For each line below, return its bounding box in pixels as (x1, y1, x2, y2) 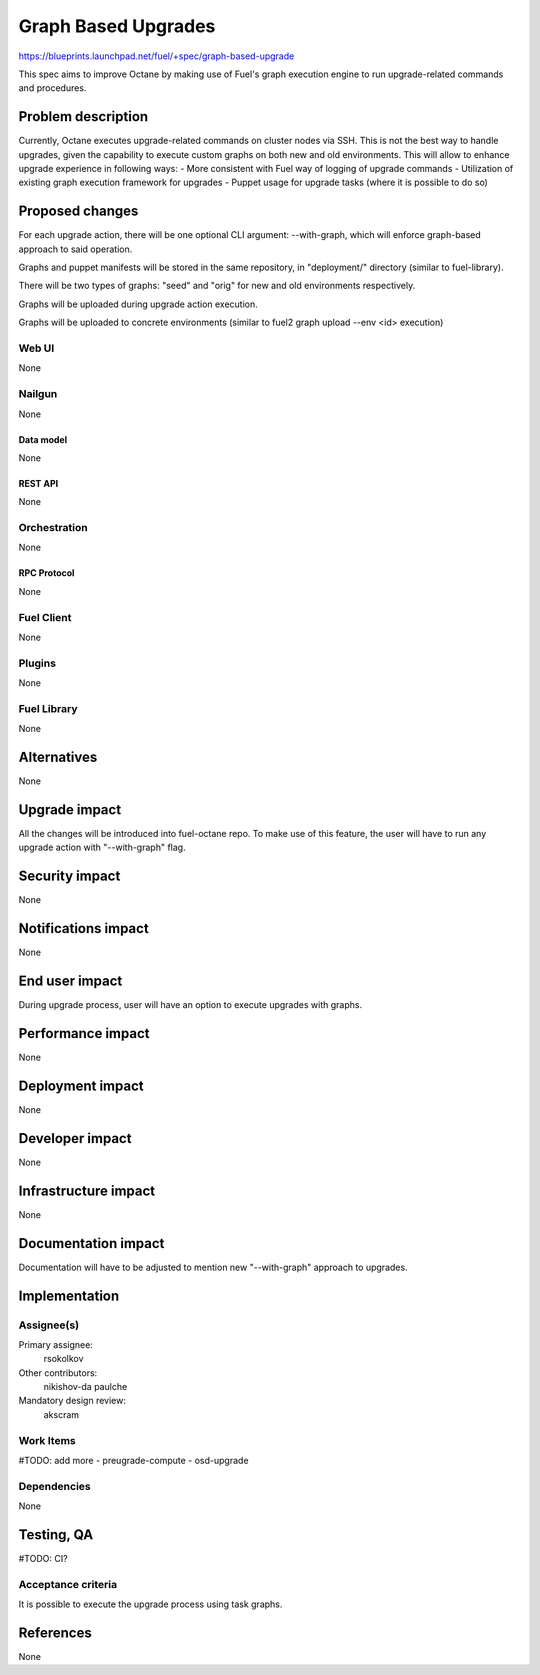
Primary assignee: (18, 1338, 94, 1350)
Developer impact (18, 1130, 132, 1147)
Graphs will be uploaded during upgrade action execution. (18, 298, 259, 310)
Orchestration (18, 521, 89, 535)
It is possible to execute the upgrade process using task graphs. (18, 1598, 283, 1610)
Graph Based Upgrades (18, 15, 216, 37)
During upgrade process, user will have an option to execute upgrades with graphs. (18, 999, 363, 1011)
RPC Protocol (18, 567, 75, 579)
